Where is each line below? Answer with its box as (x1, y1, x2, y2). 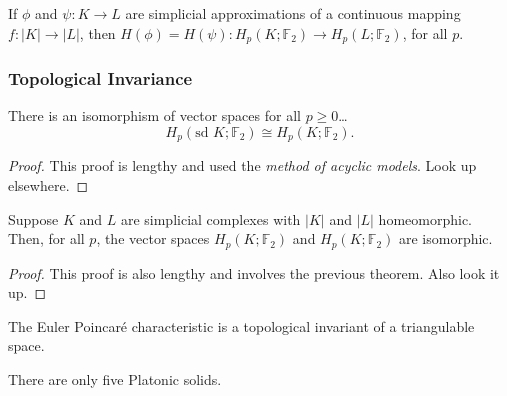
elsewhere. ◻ (8, 174, 89, 195)
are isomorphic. (398, 228, 493, 249)
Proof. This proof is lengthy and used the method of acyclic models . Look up (8, 155, 477, 176)
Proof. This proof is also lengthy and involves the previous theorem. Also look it (8, 262, 500, 283)
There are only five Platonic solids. (8, 368, 222, 389)
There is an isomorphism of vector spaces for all (8, 105, 301, 126)
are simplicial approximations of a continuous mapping (125, 3, 461, 23)
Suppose (8, 208, 59, 229)
